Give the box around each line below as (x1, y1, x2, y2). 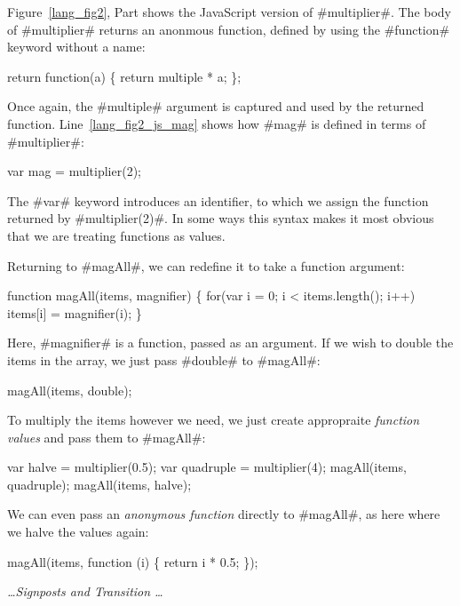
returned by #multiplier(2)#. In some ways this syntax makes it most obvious (7, 209, 434, 227)
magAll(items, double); (7, 380, 132, 399)
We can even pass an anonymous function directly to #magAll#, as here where (7, 505, 440, 523)
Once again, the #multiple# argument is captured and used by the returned (7, 97, 424, 116)
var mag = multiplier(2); (7, 162, 141, 180)
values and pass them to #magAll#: (7, 427, 206, 446)
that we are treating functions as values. (7, 226, 226, 244)
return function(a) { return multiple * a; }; (7, 67, 242, 85)
